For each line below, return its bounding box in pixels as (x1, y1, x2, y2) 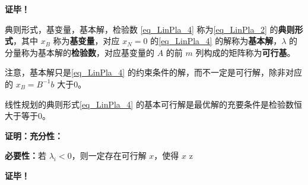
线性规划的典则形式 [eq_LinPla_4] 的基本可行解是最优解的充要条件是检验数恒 (5, 98, 302, 110)
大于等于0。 (5, 109, 50, 122)
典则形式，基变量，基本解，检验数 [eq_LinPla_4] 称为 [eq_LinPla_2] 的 (5, 23, 278, 35)
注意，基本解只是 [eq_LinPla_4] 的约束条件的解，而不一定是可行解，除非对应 (5, 66, 302, 79)
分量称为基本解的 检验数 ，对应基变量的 (5, 46, 154, 58)
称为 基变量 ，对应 (53, 35, 120, 47)
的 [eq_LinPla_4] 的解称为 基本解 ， (150, 35, 282, 47)
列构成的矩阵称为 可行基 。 (195, 46, 296, 58)
